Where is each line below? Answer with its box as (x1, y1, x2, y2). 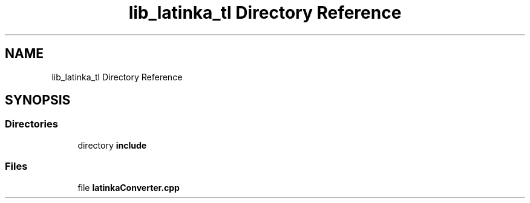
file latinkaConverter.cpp (77, 182, 180, 193)
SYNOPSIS (5, 92, 71, 108)
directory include (77, 140, 147, 150)
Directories (5, 118, 58, 130)
